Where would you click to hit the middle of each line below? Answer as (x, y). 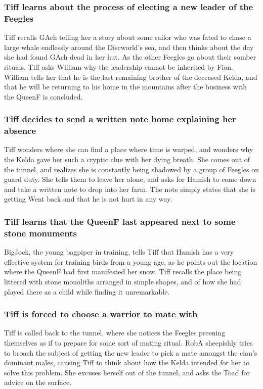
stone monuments (40, 233)
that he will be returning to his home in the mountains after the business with (126, 87)
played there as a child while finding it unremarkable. (87, 291)
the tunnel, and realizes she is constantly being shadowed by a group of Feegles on (131, 169)
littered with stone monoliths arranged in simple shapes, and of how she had (123, 281)
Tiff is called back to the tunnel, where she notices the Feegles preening (115, 333)
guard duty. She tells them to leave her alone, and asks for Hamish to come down (130, 179)
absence (20, 131)
